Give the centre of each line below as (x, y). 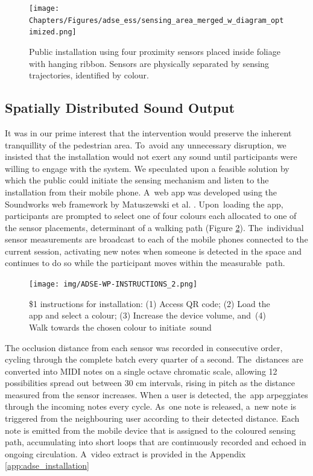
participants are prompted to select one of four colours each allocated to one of (151, 216)
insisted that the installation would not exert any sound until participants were (151, 157)
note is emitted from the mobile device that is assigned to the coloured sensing (150, 430)
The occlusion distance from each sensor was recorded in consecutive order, (144, 347)
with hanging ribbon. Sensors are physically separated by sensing (149, 63)
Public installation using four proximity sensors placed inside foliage (155, 51)
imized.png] (53, 32)
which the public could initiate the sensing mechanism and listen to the (137, 180)
